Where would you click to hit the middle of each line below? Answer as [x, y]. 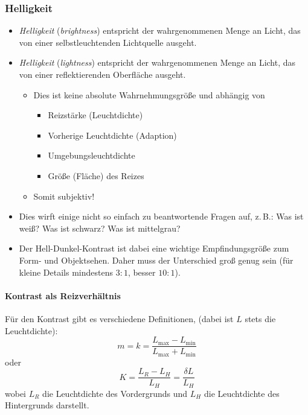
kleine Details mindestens [66, 272]
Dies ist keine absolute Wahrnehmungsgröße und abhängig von [149, 94]
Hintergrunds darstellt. [47, 405]
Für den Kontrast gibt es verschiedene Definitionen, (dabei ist [119, 318]
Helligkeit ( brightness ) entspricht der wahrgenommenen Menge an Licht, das [160, 30]
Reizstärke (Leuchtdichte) [95, 115]
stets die [260, 318]
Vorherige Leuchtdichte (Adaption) [112, 135]
